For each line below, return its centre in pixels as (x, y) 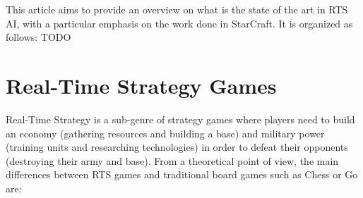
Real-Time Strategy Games (141, 85)
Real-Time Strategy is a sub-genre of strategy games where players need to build (180, 119)
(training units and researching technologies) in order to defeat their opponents (177, 147)
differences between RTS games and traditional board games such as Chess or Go (182, 174)
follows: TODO (38, 37)
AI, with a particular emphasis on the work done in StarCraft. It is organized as (179, 23)
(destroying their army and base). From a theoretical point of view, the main (172, 160)
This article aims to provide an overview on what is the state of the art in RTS (177, 9)
